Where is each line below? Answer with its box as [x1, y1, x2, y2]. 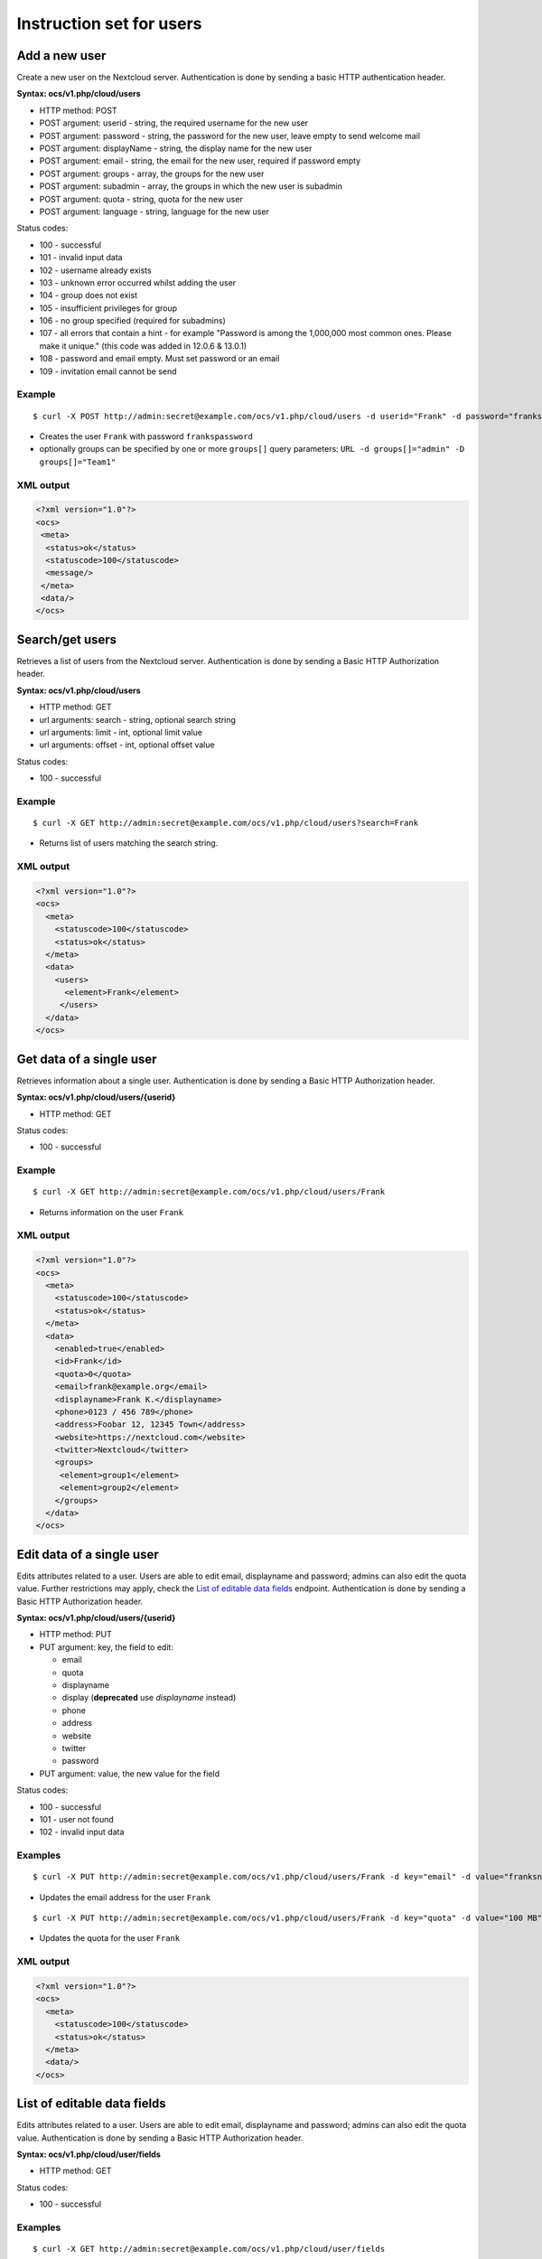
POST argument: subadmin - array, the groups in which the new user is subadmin [39, 181, 343, 192]
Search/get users [16, 632, 117, 647]
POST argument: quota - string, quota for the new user [39, 193, 243, 204]
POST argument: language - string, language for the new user [39, 206, 270, 217]
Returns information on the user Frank [39, 1206, 184, 1217]
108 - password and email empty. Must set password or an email [39, 353, 280, 364]
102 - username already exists [39, 265, 153, 276]
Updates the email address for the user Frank [39, 1891, 211, 1902]
